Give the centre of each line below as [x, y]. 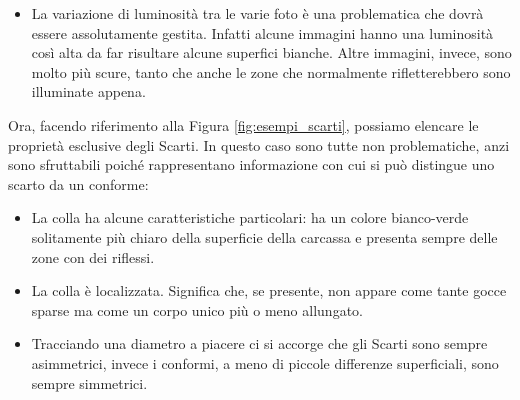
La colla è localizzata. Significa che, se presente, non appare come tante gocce [269, 290]
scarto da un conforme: [78, 183]
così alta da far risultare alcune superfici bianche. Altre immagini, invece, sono [271, 52]
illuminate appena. [88, 91]
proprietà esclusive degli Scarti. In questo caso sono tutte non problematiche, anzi [259, 144]
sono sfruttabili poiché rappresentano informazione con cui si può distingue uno [251, 164]
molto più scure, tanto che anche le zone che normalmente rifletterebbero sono [271, 71]
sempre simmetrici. [89, 382]
